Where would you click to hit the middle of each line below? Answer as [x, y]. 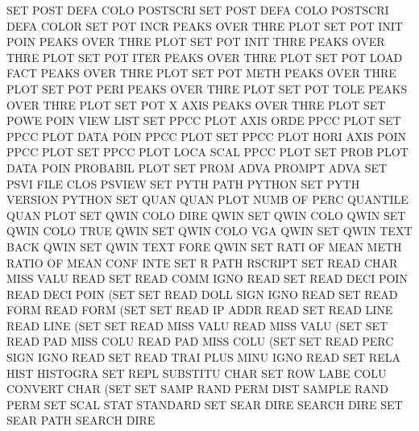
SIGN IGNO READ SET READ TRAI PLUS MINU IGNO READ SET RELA [203, 357]
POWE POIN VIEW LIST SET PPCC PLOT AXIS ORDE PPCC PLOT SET [204, 120]
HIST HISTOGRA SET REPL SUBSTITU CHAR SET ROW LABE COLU [197, 373]
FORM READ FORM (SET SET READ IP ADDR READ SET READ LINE [200, 310]
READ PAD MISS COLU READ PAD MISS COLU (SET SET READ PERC [200, 341]
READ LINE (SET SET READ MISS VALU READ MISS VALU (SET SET [197, 325]
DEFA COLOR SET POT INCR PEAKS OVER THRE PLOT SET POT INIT [205, 25]
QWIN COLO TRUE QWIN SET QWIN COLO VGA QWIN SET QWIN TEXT [209, 231]
